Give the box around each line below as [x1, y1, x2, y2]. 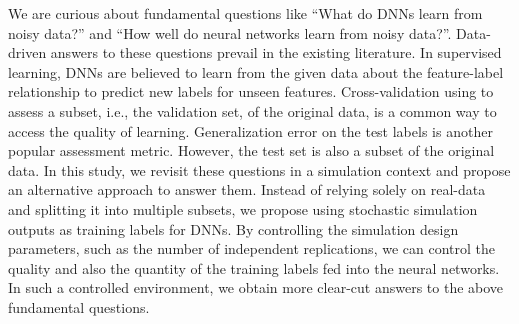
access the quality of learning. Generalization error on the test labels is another [8, 120, 493, 141]
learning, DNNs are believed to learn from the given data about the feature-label [8, 61, 504, 82]
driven [8, 42, 47, 63]
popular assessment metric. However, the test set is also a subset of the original [8, 140, 495, 161]
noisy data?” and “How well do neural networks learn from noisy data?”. [8, 22, 452, 43]
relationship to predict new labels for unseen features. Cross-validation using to [8, 81, 494, 102]
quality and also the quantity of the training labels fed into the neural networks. [8, 257, 500, 278]
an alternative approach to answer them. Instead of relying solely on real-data [8, 179, 486, 200]
